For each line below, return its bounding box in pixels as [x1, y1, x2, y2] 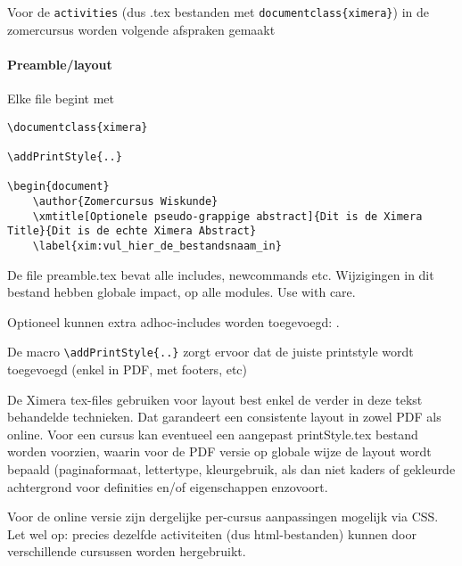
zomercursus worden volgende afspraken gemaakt [7, 20, 276, 38]
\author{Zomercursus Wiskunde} [32, 194, 219, 208]
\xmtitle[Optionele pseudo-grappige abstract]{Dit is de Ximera [32, 209, 423, 223]
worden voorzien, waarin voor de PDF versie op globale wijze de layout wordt [7, 442, 432, 461]
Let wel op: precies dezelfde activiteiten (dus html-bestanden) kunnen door [7, 524, 417, 543]
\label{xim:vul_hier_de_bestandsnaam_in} [32, 239, 282, 252]
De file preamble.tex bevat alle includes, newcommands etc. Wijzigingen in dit [7, 265, 434, 283]
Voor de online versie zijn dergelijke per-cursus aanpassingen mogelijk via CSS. [7, 507, 439, 526]
